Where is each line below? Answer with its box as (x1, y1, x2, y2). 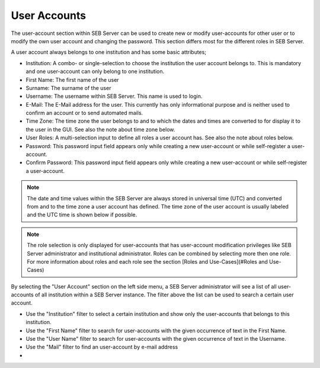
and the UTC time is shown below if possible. (27, 211, 137, 219)
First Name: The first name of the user (25, 76, 119, 83)
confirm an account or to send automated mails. (25, 110, 143, 117)
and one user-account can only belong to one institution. (25, 68, 165, 75)
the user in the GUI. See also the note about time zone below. (25, 126, 175, 133)
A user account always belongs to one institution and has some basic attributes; (11, 49, 207, 56)
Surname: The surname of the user (25, 84, 111, 91)
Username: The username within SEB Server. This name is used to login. (25, 92, 203, 100)
